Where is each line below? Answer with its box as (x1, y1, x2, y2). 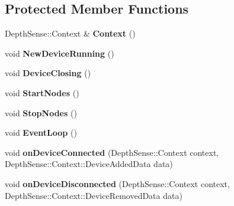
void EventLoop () (5, 126, 77, 139)
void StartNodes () (5, 86, 79, 99)
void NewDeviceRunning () (5, 47, 114, 59)
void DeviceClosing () (5, 67, 91, 79)
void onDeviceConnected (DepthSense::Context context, (5, 146, 219, 158)
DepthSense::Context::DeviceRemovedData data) (5, 189, 182, 201)
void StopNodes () (5, 106, 77, 119)
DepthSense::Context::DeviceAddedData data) (5, 158, 173, 170)
